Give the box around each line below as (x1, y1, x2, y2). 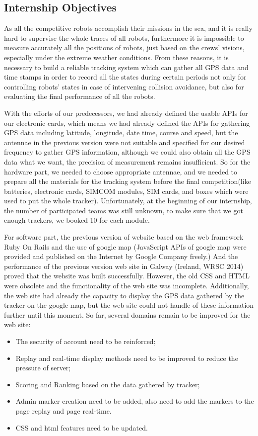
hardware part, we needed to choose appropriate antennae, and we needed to (4, 166, 238, 176)
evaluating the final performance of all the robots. (4, 91, 155, 101)
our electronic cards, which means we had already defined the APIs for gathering (4, 117, 250, 128)
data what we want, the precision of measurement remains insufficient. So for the (4, 156, 251, 167)
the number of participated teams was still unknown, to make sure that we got (4, 205, 243, 215)
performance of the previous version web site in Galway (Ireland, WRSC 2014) (4, 261, 244, 271)
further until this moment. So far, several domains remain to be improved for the (4, 309, 251, 320)
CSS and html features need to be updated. (15, 422, 148, 433)
